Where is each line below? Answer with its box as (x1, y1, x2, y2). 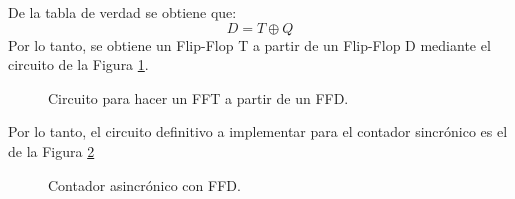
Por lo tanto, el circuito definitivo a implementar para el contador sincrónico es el (8, 121, 508, 142)
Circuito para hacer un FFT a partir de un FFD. (48, 87, 349, 108)
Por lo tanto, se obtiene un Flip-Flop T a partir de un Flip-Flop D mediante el (8, 34, 491, 55)
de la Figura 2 (8, 140, 95, 161)
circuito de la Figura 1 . (8, 54, 149, 75)
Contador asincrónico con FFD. (48, 174, 241, 195)
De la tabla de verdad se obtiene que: (8, 2, 237, 22)
